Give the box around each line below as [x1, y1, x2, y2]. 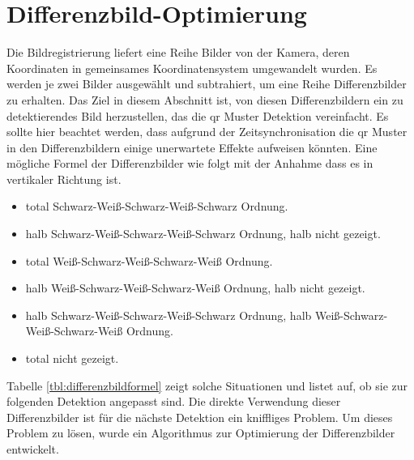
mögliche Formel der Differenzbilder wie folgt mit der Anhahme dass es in [6, 155, 373, 172]
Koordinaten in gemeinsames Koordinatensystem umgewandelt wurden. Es [6, 59, 378, 76]
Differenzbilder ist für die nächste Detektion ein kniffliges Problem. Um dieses [6, 408, 393, 425]
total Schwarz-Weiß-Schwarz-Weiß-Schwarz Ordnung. [25, 198, 288, 215]
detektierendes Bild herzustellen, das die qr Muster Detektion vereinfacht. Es [6, 107, 389, 124]
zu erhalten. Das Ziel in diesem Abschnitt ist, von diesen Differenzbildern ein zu [6, 91, 403, 108]
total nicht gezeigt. [25, 350, 119, 367]
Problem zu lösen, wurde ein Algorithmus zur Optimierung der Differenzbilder [6, 424, 395, 441]
